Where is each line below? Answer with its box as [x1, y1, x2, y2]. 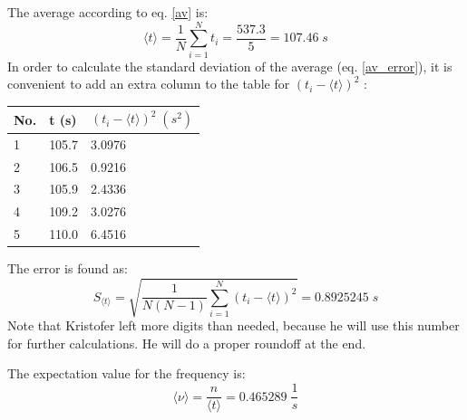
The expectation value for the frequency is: [7, 364, 246, 383]
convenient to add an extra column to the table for [7, 74, 290, 93]
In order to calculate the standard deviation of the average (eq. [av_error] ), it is [7, 56, 452, 75]
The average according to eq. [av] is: [7, 3, 209, 21]
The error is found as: [7, 259, 128, 278]
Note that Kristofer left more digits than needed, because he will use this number [7, 316, 460, 335]
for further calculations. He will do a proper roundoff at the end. [7, 333, 366, 352]
